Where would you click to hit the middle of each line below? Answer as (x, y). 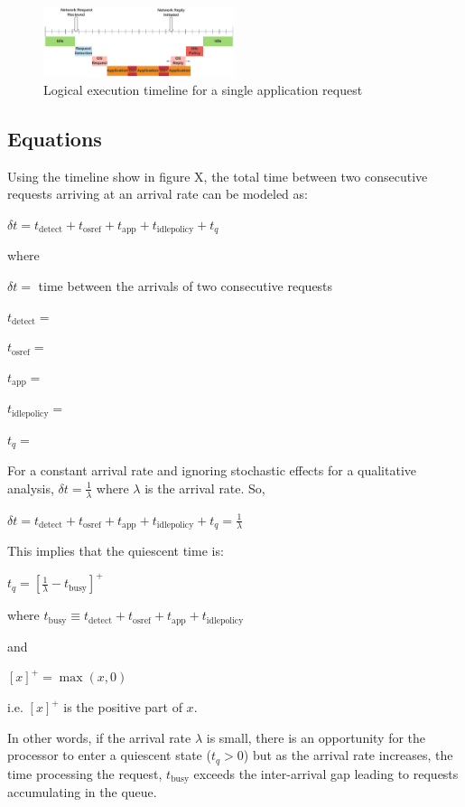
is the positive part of (123, 707)
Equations (55, 138)
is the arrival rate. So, (205, 488)
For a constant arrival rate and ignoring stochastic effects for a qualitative (212, 470)
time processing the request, (85, 773)
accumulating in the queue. (82, 792)
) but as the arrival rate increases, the (348, 755)
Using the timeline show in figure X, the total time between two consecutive (218, 176)
